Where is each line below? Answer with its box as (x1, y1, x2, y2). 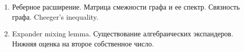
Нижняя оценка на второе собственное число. (12, 38, 154, 48)
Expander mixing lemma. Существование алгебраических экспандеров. (12, 28, 233, 39)
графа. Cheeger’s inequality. (12, 11, 99, 22)
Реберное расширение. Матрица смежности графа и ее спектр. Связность (12, 2, 240, 12)
